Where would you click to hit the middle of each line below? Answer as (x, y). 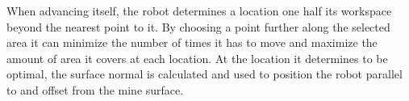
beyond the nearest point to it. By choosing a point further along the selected (198, 26)
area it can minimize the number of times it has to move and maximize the (192, 42)
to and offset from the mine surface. (95, 89)
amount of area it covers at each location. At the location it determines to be (197, 58)
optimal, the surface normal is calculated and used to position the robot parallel (204, 74)
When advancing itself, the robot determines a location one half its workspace (199, 11)
